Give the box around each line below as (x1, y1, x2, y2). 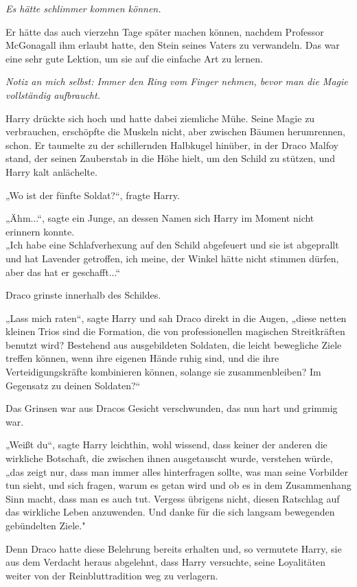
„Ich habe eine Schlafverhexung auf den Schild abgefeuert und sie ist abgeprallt (5, 238, 339, 252)
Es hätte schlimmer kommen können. (5, 1, 161, 15)
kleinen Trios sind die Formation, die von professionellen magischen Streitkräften (5, 324, 345, 338)
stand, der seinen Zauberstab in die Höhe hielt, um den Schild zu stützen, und (5, 151, 335, 165)
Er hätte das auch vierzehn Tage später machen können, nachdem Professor (5, 24, 324, 38)
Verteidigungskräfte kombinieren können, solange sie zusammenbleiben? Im (5, 365, 321, 379)
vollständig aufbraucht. (5, 87, 100, 102)
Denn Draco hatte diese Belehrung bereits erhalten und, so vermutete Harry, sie (5, 541, 342, 555)
